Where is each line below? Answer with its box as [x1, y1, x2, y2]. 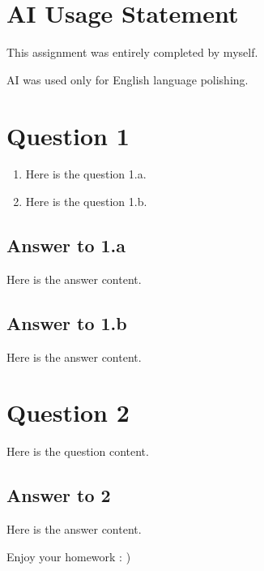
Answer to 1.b [6, 310, 127, 335]
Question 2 [6, 396, 130, 429]
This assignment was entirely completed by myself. [6, 44, 258, 61]
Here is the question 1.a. [25, 165, 147, 182]
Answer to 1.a [6, 233, 126, 258]
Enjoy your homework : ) [6, 547, 131, 565]
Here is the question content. [6, 443, 149, 460]
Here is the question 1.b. [25, 193, 147, 210]
